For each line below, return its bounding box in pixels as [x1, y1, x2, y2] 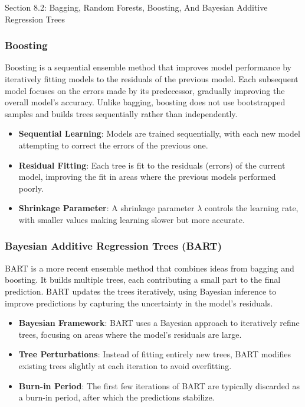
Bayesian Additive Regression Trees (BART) [5, 238, 222, 253]
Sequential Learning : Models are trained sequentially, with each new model [18, 127, 300, 140]
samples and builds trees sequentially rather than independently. [5, 107, 238, 119]
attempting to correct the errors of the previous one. [18, 138, 208, 151]
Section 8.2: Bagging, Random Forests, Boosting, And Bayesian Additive [5, 1, 268, 13]
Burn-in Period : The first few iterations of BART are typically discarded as [18, 379, 300, 392]
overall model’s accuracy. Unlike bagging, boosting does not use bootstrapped [5, 96, 286, 108]
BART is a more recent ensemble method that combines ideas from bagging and [5, 261, 294, 274]
